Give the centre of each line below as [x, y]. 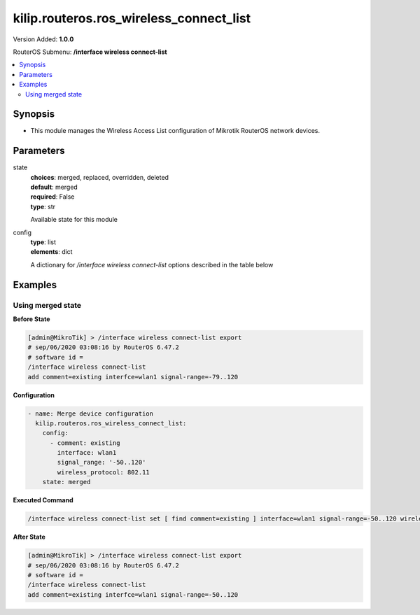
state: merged [66, 482]
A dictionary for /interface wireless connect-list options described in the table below [152, 264]
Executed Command [43, 500]
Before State [31, 319]
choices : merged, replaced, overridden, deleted [100, 177]
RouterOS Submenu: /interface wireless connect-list [90, 52]
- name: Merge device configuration [91, 413]
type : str [43, 206]
